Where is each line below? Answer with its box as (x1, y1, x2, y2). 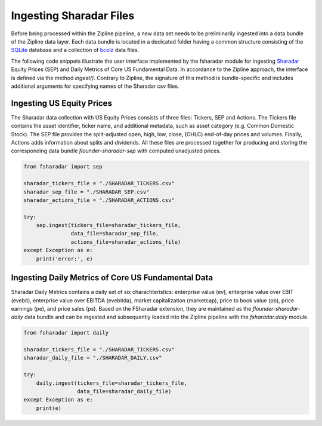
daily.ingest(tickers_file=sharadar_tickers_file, (36, 379, 187, 387)
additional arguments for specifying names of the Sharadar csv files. (11, 82, 179, 90)
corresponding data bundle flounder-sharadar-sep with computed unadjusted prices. (11, 147, 221, 155)
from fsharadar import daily (23, 329, 109, 336)
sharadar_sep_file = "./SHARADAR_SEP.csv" (23, 188, 150, 195)
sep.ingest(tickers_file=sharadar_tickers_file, (36, 222, 181, 229)
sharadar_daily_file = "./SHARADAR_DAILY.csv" (23, 354, 162, 361)
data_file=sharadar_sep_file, (70, 230, 159, 237)
